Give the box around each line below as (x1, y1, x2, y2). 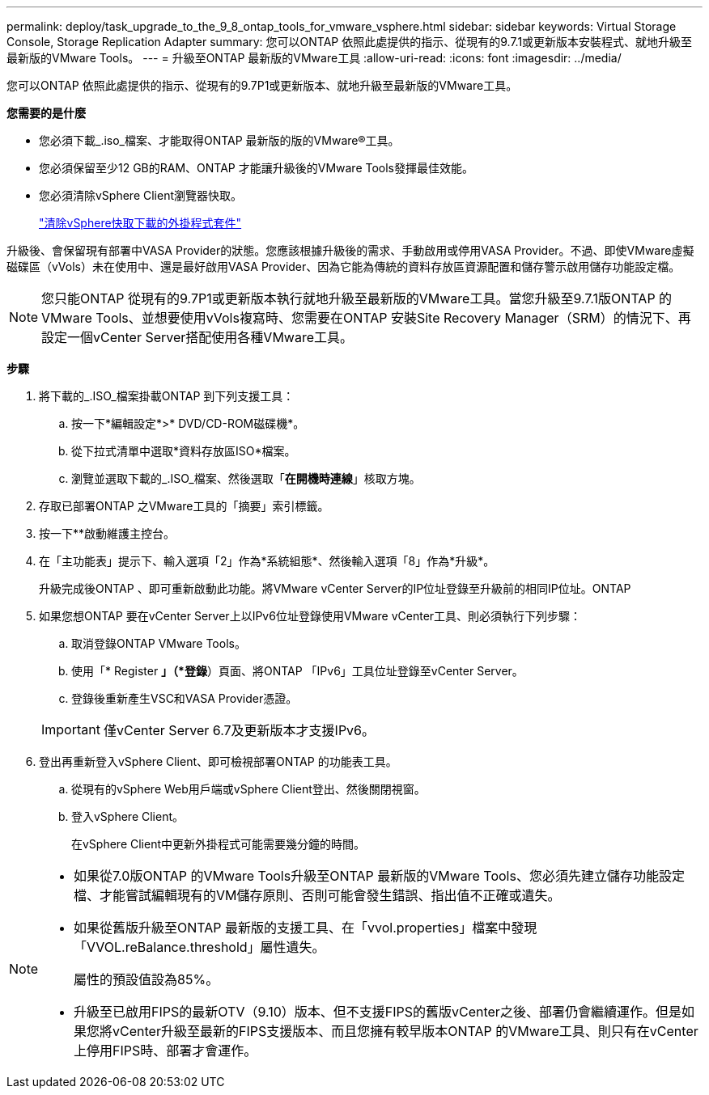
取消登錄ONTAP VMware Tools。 (71, 636, 246, 650)
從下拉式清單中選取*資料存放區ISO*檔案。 (71, 444, 296, 458)
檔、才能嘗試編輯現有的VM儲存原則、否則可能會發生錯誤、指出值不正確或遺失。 (74, 887, 561, 903)
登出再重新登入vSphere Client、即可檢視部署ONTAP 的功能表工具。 (39, 755, 397, 768)
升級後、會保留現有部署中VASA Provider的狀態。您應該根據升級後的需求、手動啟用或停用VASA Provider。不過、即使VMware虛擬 (6, 243, 694, 257)
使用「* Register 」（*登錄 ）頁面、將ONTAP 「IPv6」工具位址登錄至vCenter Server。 (71, 664, 524, 678)
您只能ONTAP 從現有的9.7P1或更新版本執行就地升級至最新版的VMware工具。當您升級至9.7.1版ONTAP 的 (41, 290, 673, 307)
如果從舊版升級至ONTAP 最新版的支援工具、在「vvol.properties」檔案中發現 (74, 920, 537, 936)
